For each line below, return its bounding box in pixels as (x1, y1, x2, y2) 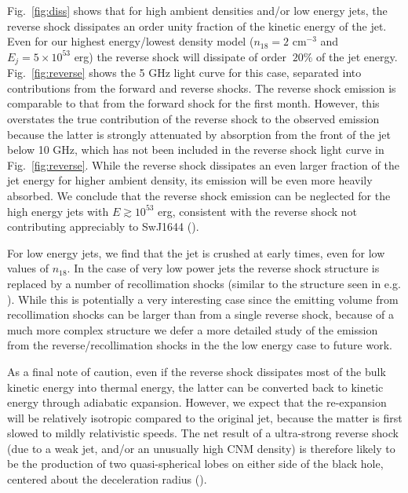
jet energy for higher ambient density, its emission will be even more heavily (7, 172, 373, 188)
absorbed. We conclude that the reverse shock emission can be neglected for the (7, 187, 391, 203)
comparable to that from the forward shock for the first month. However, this (7, 95, 380, 111)
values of (7, 260, 49, 276)
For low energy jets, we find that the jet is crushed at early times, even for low (7, 244, 385, 261)
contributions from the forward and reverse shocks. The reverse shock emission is (7, 79, 396, 96)
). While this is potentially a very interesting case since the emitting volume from (7, 290, 399, 307)
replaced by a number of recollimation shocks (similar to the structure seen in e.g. (7, 275, 401, 291)
